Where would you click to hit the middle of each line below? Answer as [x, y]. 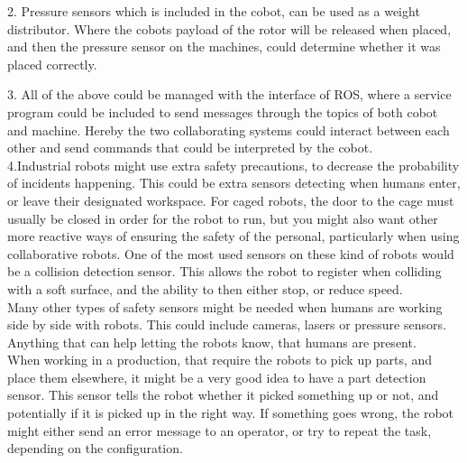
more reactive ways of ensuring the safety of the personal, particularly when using [233, 236]
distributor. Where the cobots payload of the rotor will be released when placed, [229, 28]
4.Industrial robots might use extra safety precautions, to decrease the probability [233, 165]
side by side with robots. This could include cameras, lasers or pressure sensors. [227, 324]
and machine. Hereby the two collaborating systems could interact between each [229, 130]
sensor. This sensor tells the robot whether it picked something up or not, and [223, 395]
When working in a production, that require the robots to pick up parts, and [220, 360]
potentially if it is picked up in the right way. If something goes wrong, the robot [231, 413]
